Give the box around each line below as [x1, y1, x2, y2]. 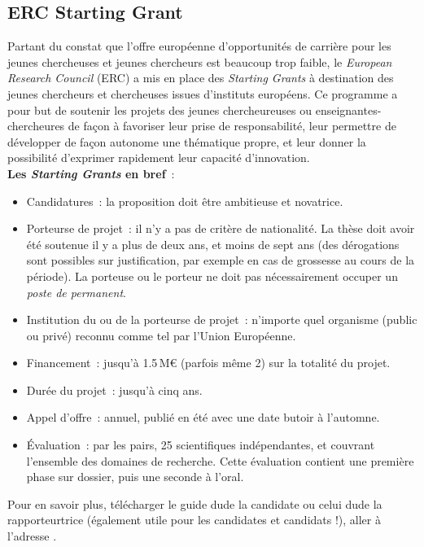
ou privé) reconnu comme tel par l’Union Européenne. [26, 326, 296, 344]
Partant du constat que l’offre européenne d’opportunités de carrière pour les [7, 37, 391, 55]
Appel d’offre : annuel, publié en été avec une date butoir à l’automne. [26, 409, 380, 426]
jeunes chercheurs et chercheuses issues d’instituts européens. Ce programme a [7, 85, 398, 102]
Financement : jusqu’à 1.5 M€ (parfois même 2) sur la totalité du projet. [26, 354, 391, 371]
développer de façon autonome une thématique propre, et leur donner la [7, 133, 366, 150]
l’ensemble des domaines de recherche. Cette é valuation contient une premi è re [26, 452, 414, 469]
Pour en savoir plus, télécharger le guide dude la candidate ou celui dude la [7, 495, 382, 512]
